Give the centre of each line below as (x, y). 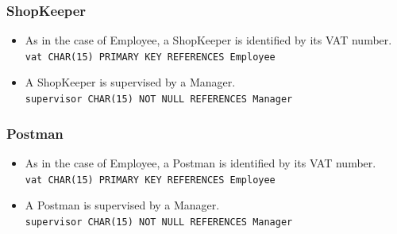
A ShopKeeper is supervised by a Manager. (130, 82)
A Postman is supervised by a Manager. (122, 205)
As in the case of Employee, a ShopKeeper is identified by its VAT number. (208, 40)
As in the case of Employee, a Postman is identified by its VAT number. (200, 162)
